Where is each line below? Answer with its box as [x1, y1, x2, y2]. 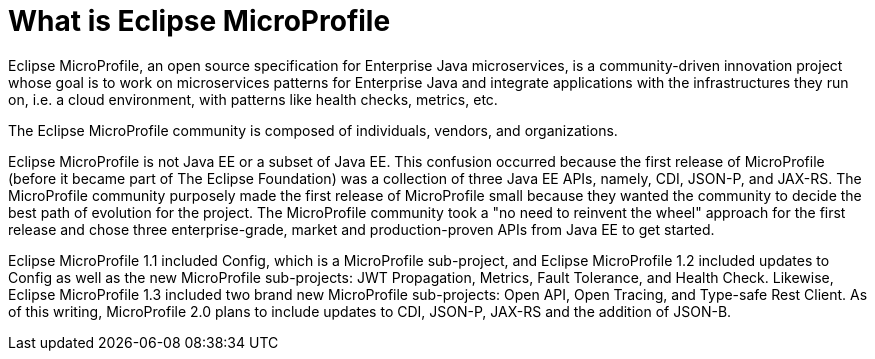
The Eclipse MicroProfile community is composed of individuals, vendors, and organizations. [8, 121, 618, 139]
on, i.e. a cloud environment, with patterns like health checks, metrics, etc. [8, 90, 498, 108]
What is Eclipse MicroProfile [8, 4, 391, 38]
